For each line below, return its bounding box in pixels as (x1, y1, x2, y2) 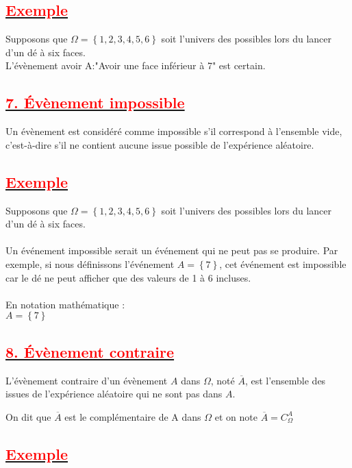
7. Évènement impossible (5, 92, 185, 113)
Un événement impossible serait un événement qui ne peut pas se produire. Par (5, 243, 338, 258)
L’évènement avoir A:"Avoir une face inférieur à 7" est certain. (5, 58, 266, 73)
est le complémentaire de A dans (64, 409, 201, 423)
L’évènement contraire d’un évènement (5, 373, 168, 387)
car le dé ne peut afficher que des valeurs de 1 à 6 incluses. (5, 270, 251, 284)
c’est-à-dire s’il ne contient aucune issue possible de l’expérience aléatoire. (5, 137, 314, 151)
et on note (214, 409, 257, 423)
